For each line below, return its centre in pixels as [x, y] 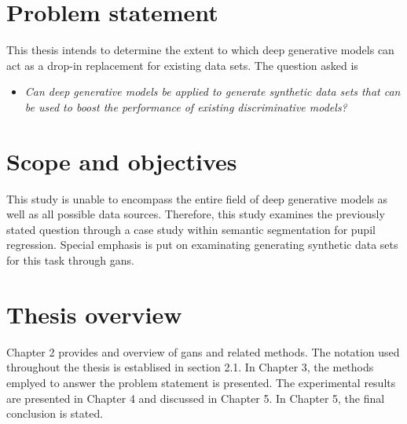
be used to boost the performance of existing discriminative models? [186, 106]
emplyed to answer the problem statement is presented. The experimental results [201, 382]
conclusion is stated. [55, 413]
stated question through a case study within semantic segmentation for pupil [191, 229]
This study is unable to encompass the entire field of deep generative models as [197, 198]
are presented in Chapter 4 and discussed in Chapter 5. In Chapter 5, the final [196, 398]
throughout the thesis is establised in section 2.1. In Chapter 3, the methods [190, 367]
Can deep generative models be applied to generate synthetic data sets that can [213, 91]
